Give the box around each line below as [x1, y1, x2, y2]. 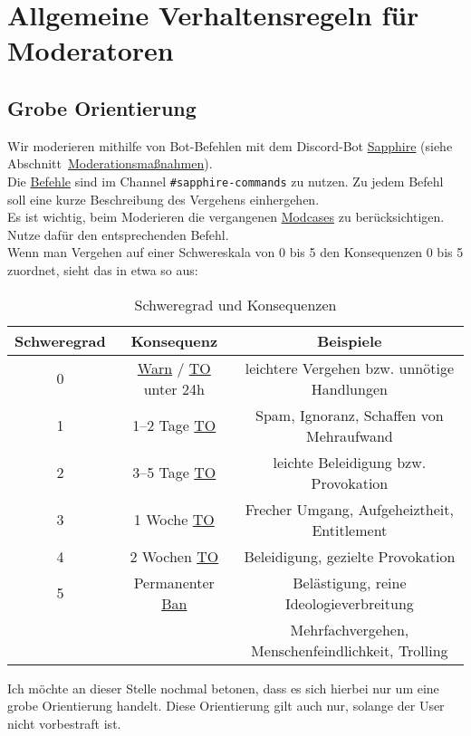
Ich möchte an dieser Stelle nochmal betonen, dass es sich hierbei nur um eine [7, 678, 439, 697]
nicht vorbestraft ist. [7, 713, 121, 732]
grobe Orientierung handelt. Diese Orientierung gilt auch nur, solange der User [7, 696, 445, 715]
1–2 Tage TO [132, 415, 216, 436]
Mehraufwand [306, 425, 393, 446]
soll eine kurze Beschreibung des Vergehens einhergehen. [7, 189, 320, 208]
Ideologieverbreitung [284, 592, 414, 614]
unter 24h [143, 378, 205, 399]
